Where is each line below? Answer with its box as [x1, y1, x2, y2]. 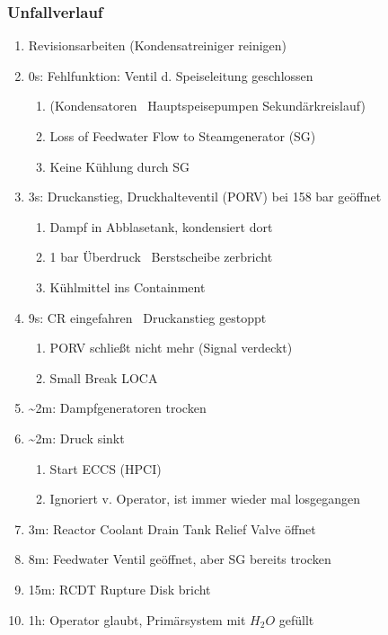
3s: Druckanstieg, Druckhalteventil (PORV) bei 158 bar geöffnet [28, 187, 382, 206]
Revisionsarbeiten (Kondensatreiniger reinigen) [28, 36, 287, 55]
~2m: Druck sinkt [28, 428, 125, 447]
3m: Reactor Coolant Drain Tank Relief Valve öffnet [28, 519, 316, 538]
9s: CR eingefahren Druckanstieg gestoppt [28, 308, 267, 326]
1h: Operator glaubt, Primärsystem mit [28, 610, 246, 629]
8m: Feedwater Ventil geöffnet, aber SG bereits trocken [28, 550, 331, 568]
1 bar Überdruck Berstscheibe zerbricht [49, 247, 273, 266]
